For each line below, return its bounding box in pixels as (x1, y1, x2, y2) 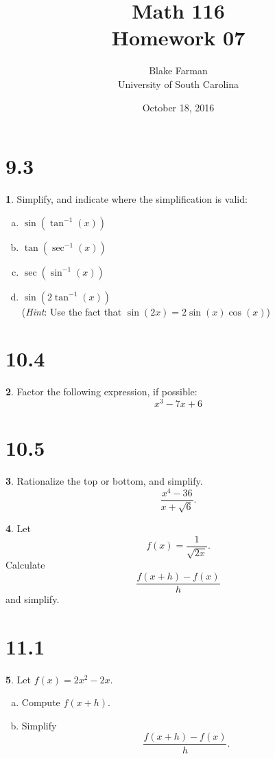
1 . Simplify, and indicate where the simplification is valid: (5, 192, 248, 206)
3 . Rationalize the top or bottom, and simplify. (5, 474, 203, 488)
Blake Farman (149, 63, 208, 78)
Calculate (5, 558, 45, 572)
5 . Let (5, 672, 32, 686)
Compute (21, 695, 60, 709)
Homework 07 (111, 23, 246, 52)
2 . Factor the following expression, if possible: (5, 384, 198, 399)
